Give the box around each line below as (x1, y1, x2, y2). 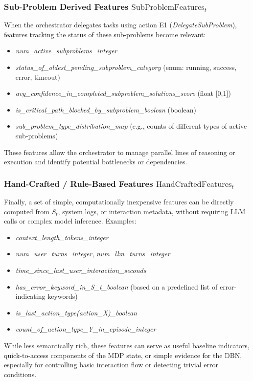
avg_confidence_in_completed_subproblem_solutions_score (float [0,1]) (15, 88, 231, 98)
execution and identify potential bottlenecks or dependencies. (4, 157, 187, 167)
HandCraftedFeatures (156, 180, 232, 188)
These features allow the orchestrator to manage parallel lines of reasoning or (4, 147, 235, 157)
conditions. (4, 369, 37, 379)
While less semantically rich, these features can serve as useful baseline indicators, (4, 340, 250, 350)
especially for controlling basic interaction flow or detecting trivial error (4, 359, 218, 370)
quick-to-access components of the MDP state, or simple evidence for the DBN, (4, 350, 242, 360)
